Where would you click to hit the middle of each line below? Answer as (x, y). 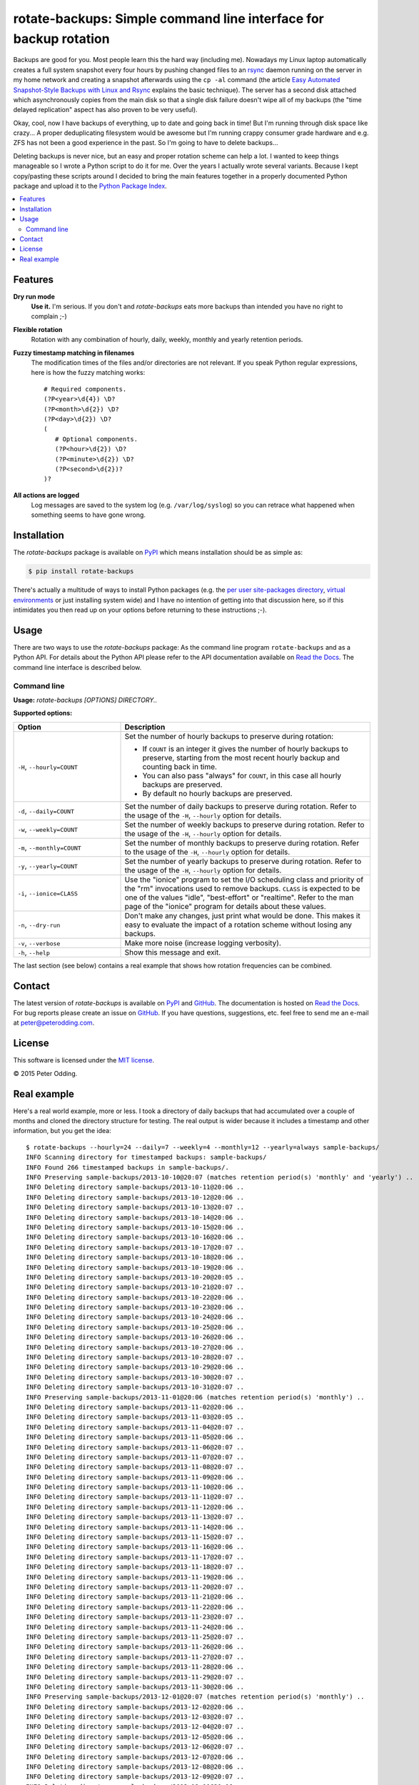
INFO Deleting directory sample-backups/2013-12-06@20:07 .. (135, 1747)
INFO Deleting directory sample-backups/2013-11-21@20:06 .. (135, 1597)
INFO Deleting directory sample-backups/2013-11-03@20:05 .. (135, 1417)
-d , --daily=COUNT (46, 810)
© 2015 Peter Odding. (45, 1073)
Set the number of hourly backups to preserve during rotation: (229, 736)
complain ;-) (49, 316)
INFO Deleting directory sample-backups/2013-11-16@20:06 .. (135, 1547)
